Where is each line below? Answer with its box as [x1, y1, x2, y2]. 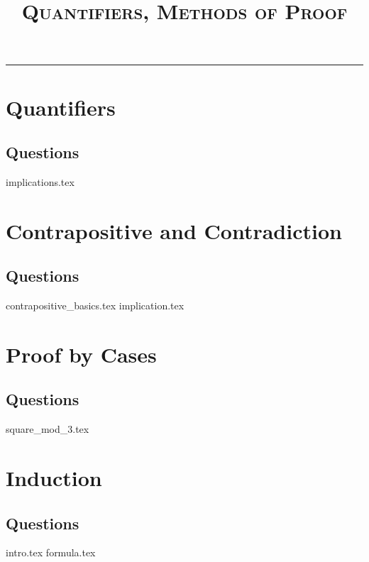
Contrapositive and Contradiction [6, 216, 342, 245]
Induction [6, 463, 102, 492]
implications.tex [6, 174, 75, 189]
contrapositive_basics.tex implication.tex [6, 298, 184, 313]
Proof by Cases [6, 339, 157, 368]
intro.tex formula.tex [6, 545, 96, 560]
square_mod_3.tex [6, 421, 89, 436]
